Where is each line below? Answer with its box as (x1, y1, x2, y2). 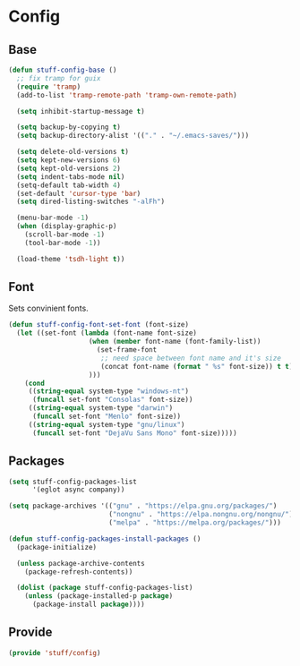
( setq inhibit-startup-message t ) (16, 107, 145, 115)
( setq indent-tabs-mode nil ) (16, 172, 125, 181)
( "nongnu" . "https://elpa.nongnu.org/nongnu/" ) (107, 510, 294, 519)
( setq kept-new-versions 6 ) (16, 156, 122, 165)
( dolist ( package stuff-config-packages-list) (16, 584, 193, 593)
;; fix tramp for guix (16, 73, 101, 82)
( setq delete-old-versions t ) (16, 148, 129, 157)
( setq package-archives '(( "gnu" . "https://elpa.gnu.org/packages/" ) (8, 501, 278, 511)
